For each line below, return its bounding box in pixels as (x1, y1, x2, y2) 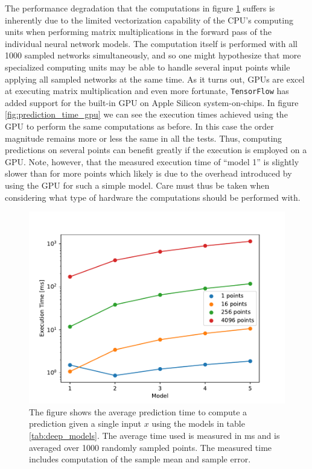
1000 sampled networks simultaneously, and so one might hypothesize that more (5, 49, 301, 61)
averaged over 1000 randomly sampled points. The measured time (29, 441, 272, 453)
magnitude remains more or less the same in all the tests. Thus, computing (5, 131, 282, 144)
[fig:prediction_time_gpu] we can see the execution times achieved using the (5, 108, 288, 121)
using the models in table (151, 417, 245, 430)
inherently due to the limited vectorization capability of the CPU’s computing (5, 13, 293, 26)
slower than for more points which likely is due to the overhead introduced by (5, 167, 292, 180)
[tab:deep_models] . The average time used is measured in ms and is (29, 429, 280, 441)
